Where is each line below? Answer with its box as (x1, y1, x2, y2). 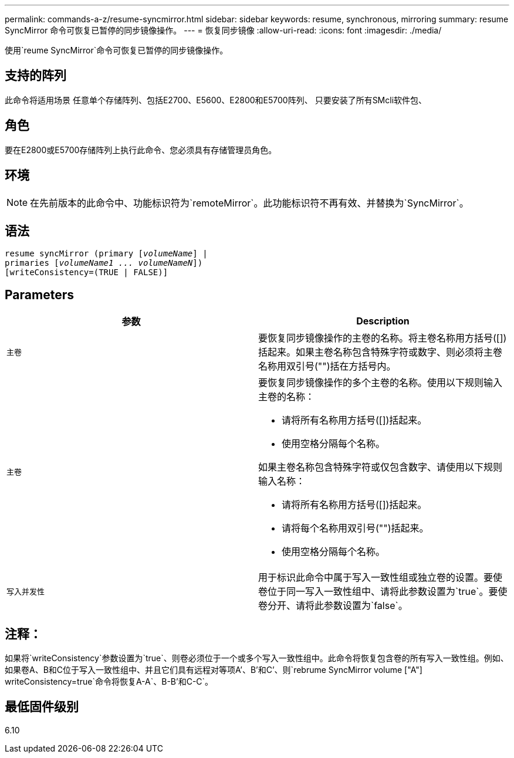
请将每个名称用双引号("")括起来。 (282, 522, 429, 534)
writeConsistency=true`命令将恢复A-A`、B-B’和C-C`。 (5, 676, 214, 687)
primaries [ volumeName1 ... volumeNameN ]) (5, 258, 203, 268)
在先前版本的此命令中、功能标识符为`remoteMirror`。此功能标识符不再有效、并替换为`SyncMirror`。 (30, 197, 469, 209)
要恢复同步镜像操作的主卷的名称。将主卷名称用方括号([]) (258, 332, 507, 344)
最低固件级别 (5, 699, 79, 715)
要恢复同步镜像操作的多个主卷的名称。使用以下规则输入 (258, 377, 503, 389)
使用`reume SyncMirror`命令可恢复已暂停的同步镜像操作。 (5, 45, 228, 55)
